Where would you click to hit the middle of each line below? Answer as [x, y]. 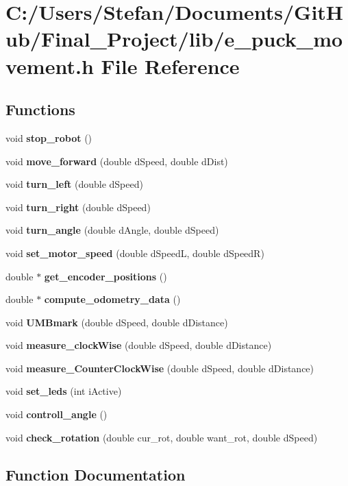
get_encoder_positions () [105, 276]
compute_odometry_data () [112, 299]
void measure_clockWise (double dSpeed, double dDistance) [139, 345]
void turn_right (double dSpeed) [78, 207]
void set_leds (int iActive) [64, 391]
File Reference [170, 65]
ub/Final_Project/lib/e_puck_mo [174, 39]
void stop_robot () [49, 137]
